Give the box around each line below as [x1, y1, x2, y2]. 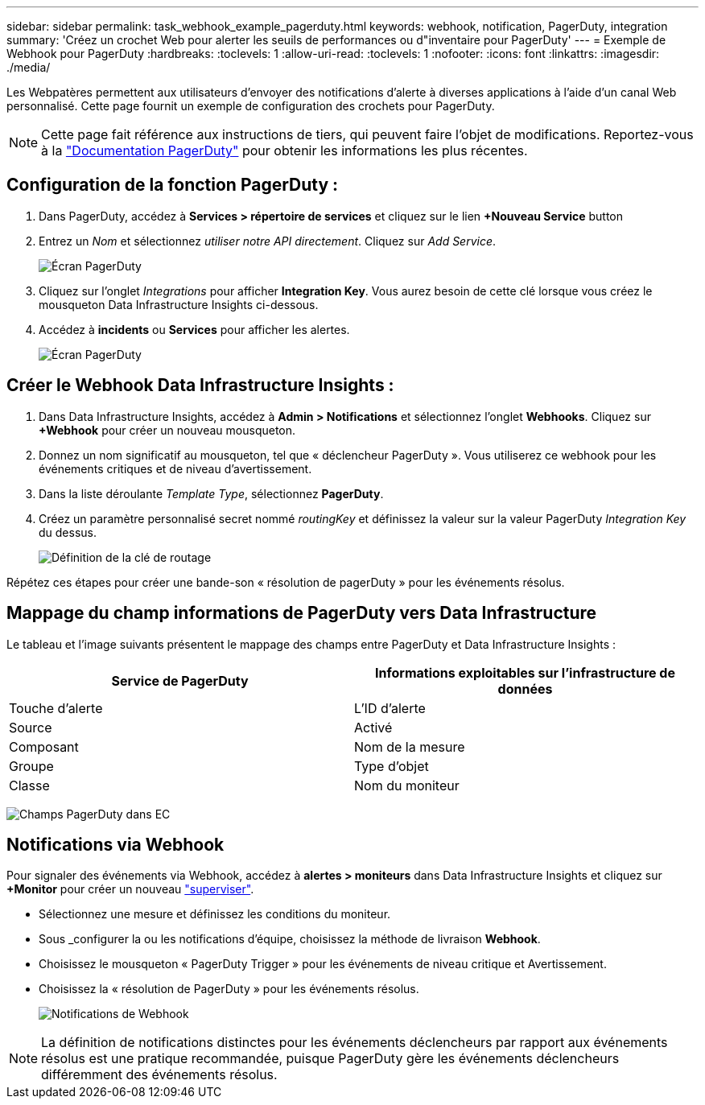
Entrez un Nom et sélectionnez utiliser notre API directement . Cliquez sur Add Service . [39, 233, 497, 248]
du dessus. [39, 525, 97, 539]
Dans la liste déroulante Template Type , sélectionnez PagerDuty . [39, 486, 384, 501]
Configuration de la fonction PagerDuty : [6, 175, 339, 196]
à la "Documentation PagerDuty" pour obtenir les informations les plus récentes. [41, 142, 528, 159]
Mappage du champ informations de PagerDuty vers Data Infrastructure [6, 603, 597, 624]
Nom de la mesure [354, 738, 465, 755]
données [497, 680, 553, 697]
